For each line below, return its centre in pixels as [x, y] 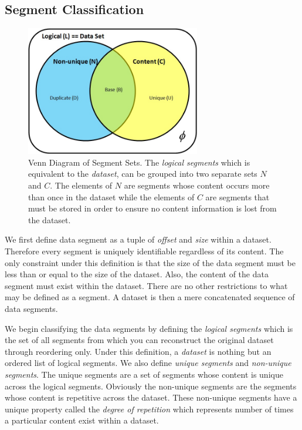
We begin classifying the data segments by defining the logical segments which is [149, 328]
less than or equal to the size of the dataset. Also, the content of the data [137, 274]
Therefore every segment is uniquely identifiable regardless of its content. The [144, 251]
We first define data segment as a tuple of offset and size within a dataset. [138, 239]
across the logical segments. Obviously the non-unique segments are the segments [151, 386]
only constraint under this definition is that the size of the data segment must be [150, 262]
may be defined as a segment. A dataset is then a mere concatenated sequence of [150, 297]
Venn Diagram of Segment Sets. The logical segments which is [139, 162]
